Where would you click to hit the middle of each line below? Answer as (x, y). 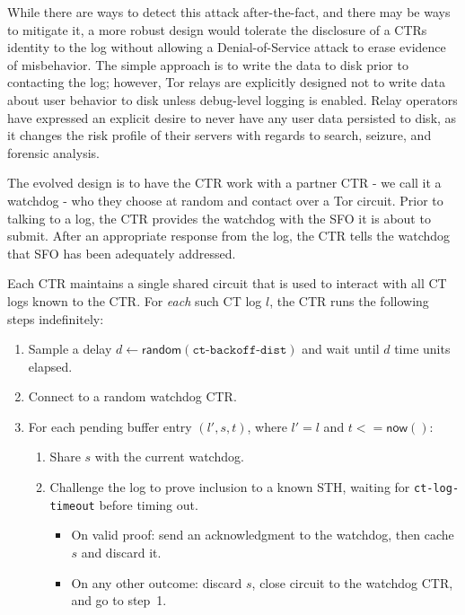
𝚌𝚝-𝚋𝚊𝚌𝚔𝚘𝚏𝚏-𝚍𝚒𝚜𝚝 (240, 351)
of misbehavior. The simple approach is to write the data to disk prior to (208, 64)
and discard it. (121, 552)
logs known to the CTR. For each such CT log (135, 300)
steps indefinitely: (56, 318)
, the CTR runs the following (349, 300)
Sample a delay (70, 349)
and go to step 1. (119, 600)
